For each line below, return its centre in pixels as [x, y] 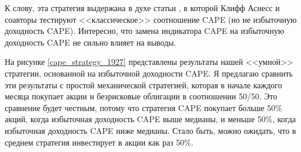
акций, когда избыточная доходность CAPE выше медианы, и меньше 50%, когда [150, 119]
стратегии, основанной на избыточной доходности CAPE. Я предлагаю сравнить [149, 73]
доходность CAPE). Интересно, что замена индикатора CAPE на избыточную [145, 31]
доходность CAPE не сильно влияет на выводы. [91, 42]
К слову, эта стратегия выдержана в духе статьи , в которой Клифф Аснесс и [142, 8]
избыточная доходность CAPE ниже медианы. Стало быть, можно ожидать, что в [150, 130]
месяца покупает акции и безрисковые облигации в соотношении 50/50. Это [141, 96]
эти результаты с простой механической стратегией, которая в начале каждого [143, 84]
